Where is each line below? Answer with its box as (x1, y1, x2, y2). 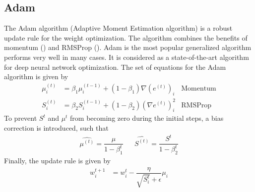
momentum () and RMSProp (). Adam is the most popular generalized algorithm (4, 42, 252, 52)
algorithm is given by (4, 71, 68, 82)
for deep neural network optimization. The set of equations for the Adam (4, 61, 226, 72)
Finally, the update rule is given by (4, 155, 111, 166)
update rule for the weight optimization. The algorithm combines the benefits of (4, 32, 248, 43)
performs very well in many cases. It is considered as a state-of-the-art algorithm (4, 51, 249, 62)
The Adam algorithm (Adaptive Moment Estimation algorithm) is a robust (4, 23, 233, 33)
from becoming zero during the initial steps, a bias (70, 113, 224, 123)
